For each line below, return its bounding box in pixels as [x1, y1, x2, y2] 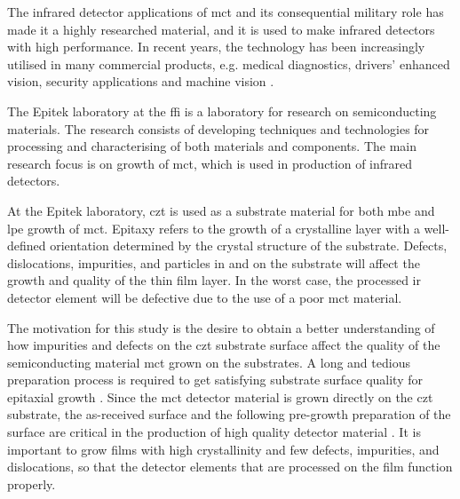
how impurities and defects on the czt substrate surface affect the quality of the [7, 336, 440, 354]
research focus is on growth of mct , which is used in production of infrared [7, 154, 413, 172]
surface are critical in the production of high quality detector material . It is [7, 423, 421, 441]
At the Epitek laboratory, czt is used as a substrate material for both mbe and [7, 201, 435, 219]
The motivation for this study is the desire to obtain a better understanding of [7, 318, 435, 337]
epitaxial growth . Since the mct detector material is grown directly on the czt [7, 387, 433, 406]
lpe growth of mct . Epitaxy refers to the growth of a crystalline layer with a [7, 218, 420, 237]
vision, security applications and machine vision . [7, 72, 274, 91]
